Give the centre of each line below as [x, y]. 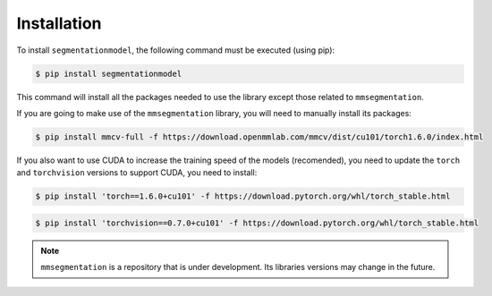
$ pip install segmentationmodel [109, 73]
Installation [59, 23]
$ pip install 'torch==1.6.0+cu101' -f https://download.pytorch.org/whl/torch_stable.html [243, 196]
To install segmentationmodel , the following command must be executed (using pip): [176, 50]
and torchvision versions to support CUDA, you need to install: [137, 173]
